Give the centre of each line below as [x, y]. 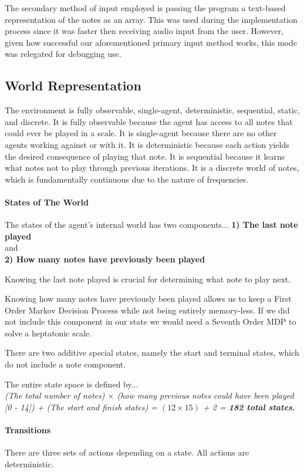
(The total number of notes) [55, 395]
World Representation [73, 85]
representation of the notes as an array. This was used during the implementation [151, 19]
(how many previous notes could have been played [205, 395]
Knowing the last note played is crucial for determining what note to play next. [148, 279]
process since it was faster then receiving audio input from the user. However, [144, 31]
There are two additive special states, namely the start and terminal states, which [152, 353]
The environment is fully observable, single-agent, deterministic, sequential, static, [152, 110]
